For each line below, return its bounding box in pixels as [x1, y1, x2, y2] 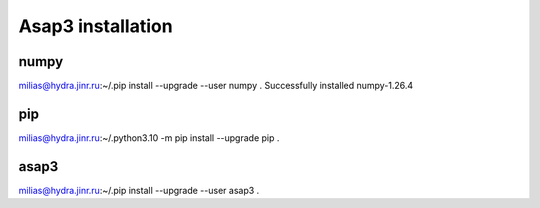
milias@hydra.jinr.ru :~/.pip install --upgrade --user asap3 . [18, 184, 260, 196]
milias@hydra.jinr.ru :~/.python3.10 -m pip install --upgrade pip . [18, 131, 280, 144]
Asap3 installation [18, 15, 174, 37]
